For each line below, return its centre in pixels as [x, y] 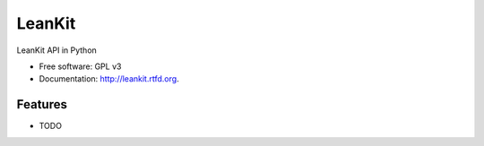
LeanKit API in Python [57, 50]
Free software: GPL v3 [80, 66]
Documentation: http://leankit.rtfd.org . [109, 79]
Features [42, 104]
